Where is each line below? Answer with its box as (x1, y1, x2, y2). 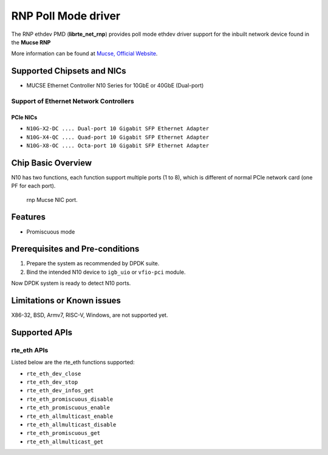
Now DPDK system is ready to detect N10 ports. (11, 280, 131, 287)
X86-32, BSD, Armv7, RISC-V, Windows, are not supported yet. (11, 311, 168, 319)
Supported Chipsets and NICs (11, 66, 127, 76)
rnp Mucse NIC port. (26, 196, 78, 203)
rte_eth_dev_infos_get (26, 387, 94, 394)
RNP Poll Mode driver (11, 9, 121, 23)
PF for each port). (11, 182, 56, 190)
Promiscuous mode (26, 228, 75, 235)
